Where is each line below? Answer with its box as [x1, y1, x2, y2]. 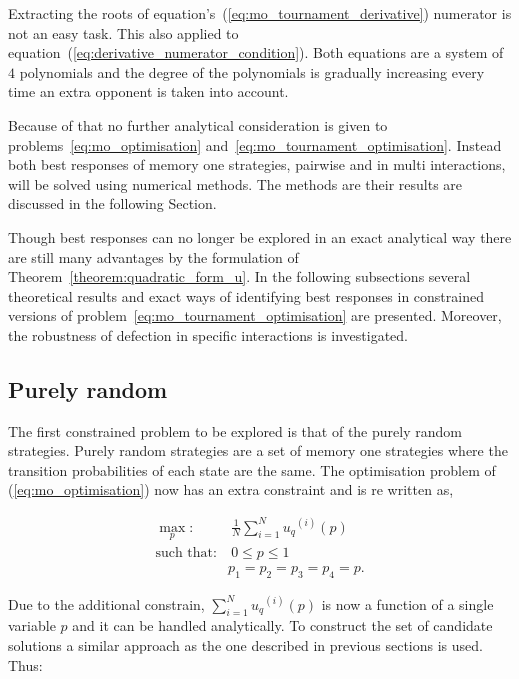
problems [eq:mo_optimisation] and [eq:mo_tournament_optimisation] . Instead [8, 134, 502, 155]
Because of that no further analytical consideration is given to [8, 114, 388, 135]
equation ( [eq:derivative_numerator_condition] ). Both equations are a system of [8, 42, 504, 63]
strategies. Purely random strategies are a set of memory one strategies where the [8, 440, 508, 461]
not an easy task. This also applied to [8, 22, 239, 43]
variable [8, 615, 56, 636]
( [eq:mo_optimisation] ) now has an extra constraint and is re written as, [8, 479, 454, 500]
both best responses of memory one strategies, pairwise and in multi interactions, [8, 154, 506, 175]
